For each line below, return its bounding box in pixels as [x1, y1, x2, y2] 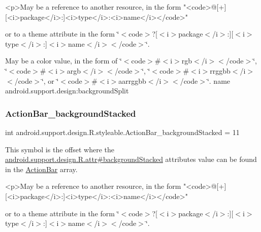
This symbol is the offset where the [5, 144, 114, 154]
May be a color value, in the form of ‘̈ [5, 55, 122, 66]
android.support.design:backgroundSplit [5, 85, 129, 96]
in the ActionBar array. [5, 163, 78, 174]
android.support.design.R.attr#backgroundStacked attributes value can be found [5, 154, 257, 164]
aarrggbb [118, 75, 146, 86]
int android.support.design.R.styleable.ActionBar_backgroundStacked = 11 [5, 126, 240, 137]
